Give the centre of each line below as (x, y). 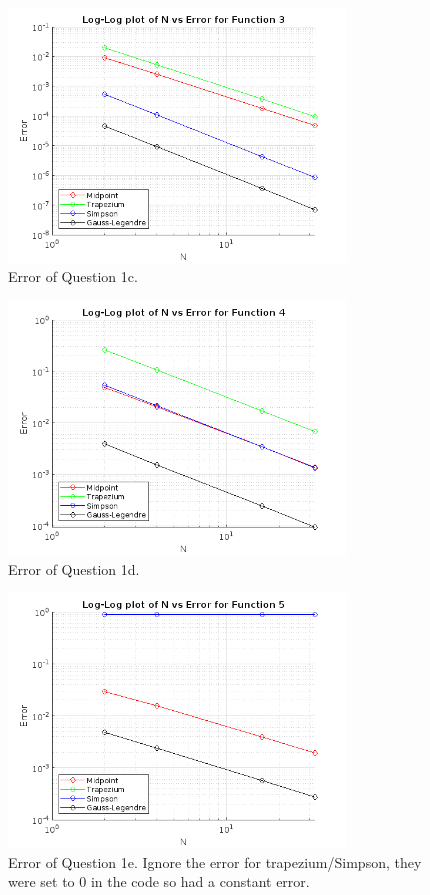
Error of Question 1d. (74, 568)
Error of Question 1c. (73, 276)
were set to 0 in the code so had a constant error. (159, 881)
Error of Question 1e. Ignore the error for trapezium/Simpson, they (215, 861)
